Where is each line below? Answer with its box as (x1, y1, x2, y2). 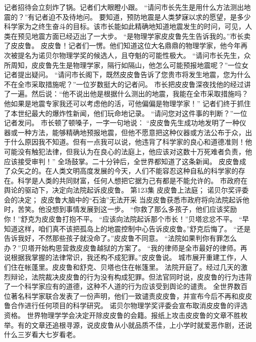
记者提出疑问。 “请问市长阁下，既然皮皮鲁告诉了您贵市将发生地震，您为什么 (4, 69, 251, 80)
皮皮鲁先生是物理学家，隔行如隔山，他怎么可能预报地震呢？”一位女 (31, 59, 249, 70)
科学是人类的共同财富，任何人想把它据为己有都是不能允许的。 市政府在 (17, 175, 248, 185)
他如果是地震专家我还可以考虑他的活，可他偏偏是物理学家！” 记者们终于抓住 (4, 98, 251, 108)
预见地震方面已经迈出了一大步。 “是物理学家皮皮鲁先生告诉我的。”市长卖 (17, 30, 251, 41)
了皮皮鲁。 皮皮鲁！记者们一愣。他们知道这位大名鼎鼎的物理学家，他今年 (4, 40, 241, 51)
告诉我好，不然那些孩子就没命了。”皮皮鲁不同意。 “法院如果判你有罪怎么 (4, 233, 237, 243)
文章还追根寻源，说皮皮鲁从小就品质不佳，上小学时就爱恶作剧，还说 (31, 319, 252, 330)
